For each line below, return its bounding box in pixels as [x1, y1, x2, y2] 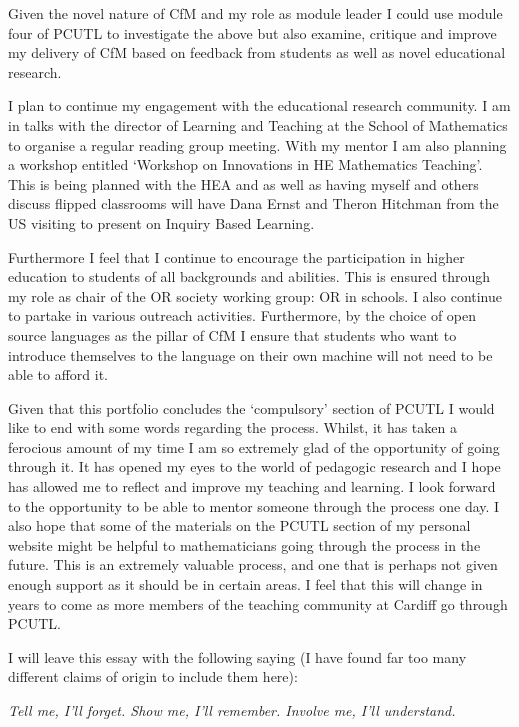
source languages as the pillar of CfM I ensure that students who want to [8, 324, 457, 345]
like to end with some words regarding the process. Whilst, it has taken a [8, 417, 457, 438]
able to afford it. [8, 364, 108, 385]
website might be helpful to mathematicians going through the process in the [8, 534, 481, 555]
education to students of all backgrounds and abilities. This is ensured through [8, 266, 491, 287]
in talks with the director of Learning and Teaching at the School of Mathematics [8, 114, 508, 135]
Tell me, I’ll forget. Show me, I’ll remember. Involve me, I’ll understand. [8, 700, 456, 720]
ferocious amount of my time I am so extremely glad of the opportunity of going [8, 436, 500, 457]
